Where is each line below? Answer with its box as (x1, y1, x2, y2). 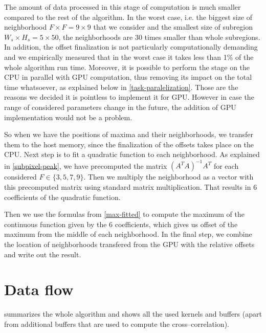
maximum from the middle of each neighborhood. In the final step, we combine (4, 229, 252, 239)
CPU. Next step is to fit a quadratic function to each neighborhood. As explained (4, 149, 260, 160)
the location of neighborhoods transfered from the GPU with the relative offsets (4, 238, 255, 249)
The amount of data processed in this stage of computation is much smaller (4, 2, 241, 12)
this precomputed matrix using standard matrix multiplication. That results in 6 (4, 182, 257, 192)
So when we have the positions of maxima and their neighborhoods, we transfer (4, 129, 253, 140)
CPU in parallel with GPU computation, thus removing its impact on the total (4, 72, 252, 82)
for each (213, 160, 239, 171)
